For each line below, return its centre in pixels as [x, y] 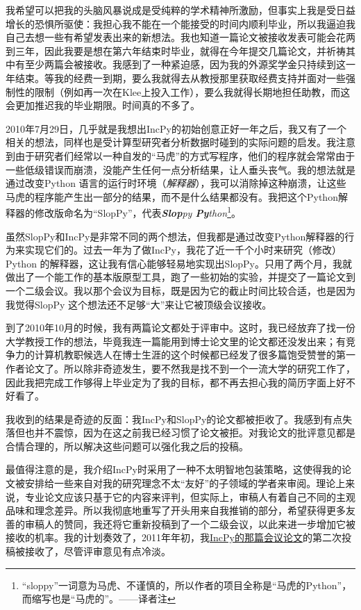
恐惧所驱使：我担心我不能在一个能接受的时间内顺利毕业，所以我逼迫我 [195, 23]
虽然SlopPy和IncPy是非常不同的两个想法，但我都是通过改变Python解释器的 [175, 236]
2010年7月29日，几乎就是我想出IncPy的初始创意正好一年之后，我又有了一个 [176, 128]
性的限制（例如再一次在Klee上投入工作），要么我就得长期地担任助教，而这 [183, 91]
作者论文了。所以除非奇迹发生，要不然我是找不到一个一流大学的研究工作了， [180, 368]
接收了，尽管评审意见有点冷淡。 [98, 551]
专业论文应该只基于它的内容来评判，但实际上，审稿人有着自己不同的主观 [190, 496]
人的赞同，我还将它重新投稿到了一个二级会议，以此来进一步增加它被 [200, 524]
